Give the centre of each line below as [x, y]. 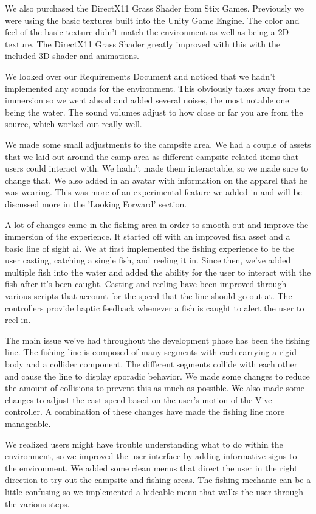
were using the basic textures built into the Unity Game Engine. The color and [152, 20]
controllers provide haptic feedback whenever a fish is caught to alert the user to [155, 307]
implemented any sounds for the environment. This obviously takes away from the [158, 88]
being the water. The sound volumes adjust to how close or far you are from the [154, 112]
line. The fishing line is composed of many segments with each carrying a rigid [151, 352]
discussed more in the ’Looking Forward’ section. [96, 203]
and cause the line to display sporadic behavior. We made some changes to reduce [157, 376]
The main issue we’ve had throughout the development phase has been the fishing [157, 340]
